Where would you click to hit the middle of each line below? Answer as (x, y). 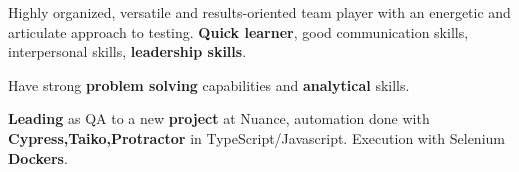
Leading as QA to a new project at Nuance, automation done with (219, 118)
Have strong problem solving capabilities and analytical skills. (209, 84)
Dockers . (38, 157)
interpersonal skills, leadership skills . (127, 51)
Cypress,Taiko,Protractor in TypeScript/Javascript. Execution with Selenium (256, 137)
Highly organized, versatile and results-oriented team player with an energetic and (259, 12)
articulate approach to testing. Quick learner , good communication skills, (238, 31)
